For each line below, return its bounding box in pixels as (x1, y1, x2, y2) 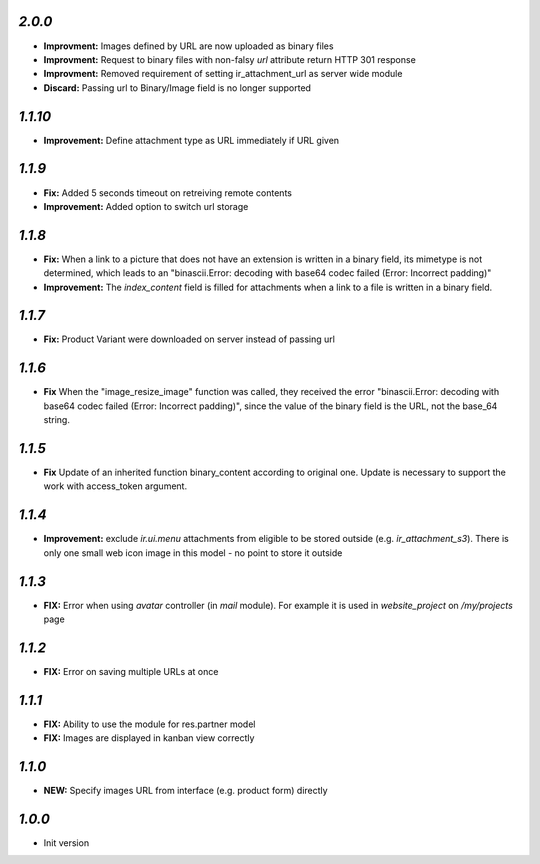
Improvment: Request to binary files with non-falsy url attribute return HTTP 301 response (43, 53, 417, 65)
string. (43, 414, 70, 426)
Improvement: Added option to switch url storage (43, 200, 249, 212)
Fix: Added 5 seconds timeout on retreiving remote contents (43, 186, 292, 199)
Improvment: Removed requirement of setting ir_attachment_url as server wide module (43, 68, 403, 80)
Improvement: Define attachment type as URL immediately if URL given (43, 134, 340, 146)
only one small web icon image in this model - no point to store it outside (43, 546, 343, 559)
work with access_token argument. (43, 480, 188, 492)
